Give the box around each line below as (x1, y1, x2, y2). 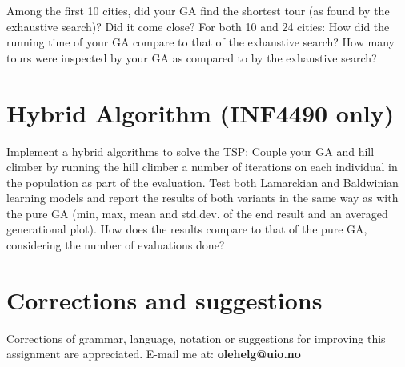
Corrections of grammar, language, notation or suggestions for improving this (6, 329, 386, 346)
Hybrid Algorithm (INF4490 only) (6, 96, 395, 129)
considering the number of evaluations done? (6, 237, 225, 253)
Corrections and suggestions (6, 283, 323, 316)
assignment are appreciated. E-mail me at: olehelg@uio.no (6, 345, 301, 362)
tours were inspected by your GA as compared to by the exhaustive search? (6, 49, 377, 66)
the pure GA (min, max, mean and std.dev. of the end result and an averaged (6, 205, 388, 221)
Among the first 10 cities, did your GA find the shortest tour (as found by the (6, 2, 390, 18)
